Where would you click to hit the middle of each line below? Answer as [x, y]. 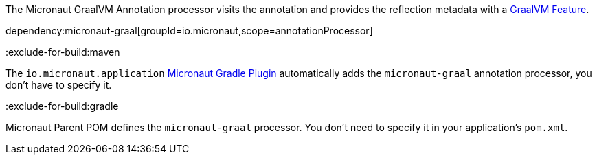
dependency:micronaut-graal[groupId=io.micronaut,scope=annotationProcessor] [189, 31]
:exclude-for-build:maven [63, 52]
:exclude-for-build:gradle [62, 106]
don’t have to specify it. [59, 85]
